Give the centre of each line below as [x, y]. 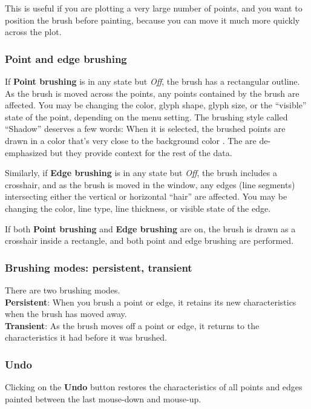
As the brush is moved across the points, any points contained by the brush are [152, 93]
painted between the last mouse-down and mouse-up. [103, 398]
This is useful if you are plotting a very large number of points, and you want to [154, 8]
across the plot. [33, 32]
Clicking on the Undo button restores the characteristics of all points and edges [154, 387]
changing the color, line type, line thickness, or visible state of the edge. [138, 208]
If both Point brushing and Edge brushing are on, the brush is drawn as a [150, 228]
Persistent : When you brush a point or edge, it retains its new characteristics [151, 302]
